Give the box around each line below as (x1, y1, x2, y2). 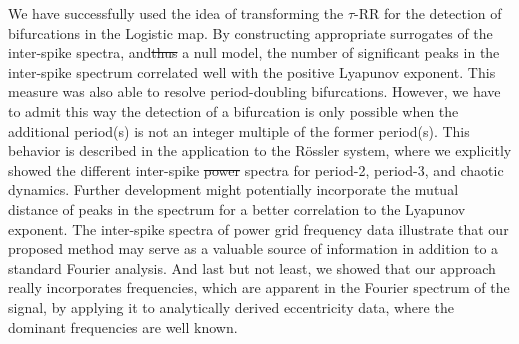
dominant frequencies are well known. (8, 316, 238, 337)
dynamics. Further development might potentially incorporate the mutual (8, 179, 459, 200)
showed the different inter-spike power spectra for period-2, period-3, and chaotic (8, 159, 504, 180)
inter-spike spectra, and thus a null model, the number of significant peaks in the (8, 42, 500, 63)
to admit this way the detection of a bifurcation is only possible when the (8, 100, 459, 121)
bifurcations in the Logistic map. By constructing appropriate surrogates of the (8, 22, 493, 43)
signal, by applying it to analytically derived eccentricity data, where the (8, 296, 454, 317)
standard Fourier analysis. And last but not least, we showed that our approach (8, 257, 496, 278)
